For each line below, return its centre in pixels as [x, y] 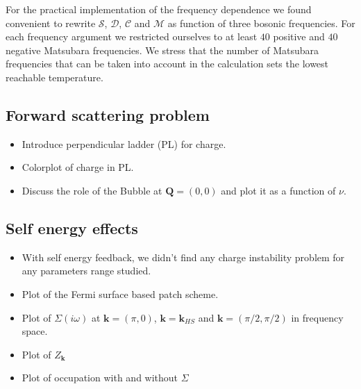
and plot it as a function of [278, 190]
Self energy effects [72, 227]
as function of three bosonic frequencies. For [261, 23]
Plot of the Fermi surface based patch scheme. [120, 293]
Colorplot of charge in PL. [78, 167]
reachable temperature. [54, 77]
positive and [299, 36]
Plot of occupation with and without [100, 378]
